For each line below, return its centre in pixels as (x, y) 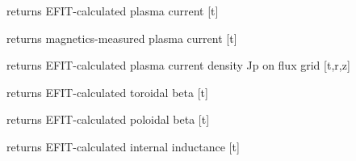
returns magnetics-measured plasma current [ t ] (122, 38)
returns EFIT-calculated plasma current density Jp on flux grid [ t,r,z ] (178, 65)
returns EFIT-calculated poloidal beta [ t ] (108, 119)
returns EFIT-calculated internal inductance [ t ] (123, 146)
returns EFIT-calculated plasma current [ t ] (113, 11)
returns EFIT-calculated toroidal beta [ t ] (107, 92)
